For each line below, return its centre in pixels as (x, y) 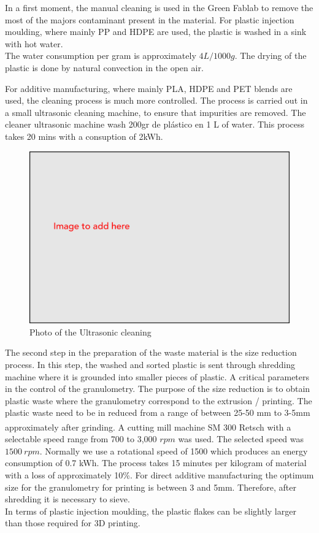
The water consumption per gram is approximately (101, 56)
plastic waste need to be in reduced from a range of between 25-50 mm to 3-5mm (158, 412)
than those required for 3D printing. (73, 523)
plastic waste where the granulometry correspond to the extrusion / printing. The (159, 400)
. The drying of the (271, 56)
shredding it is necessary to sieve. (67, 499)
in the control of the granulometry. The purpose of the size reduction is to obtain (158, 389)
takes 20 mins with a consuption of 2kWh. (84, 136)
